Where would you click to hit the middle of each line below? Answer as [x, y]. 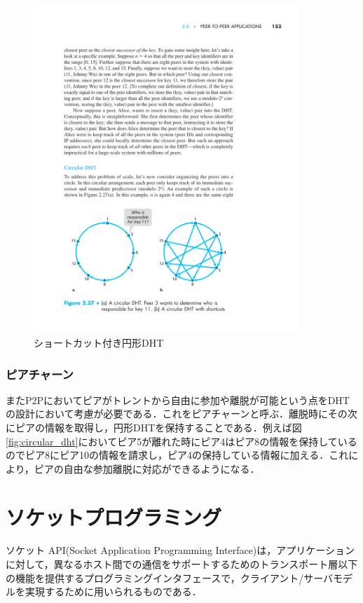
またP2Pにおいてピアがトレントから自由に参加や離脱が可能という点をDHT [178, 400]
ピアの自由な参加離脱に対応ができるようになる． [147, 468]
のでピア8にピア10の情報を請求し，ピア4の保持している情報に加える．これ [177, 455]
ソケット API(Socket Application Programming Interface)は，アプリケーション [180, 550]
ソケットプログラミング [114, 517]
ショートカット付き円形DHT [99, 342]
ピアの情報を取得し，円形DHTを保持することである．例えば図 [158, 427]
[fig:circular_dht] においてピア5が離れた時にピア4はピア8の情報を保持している [181, 441]
